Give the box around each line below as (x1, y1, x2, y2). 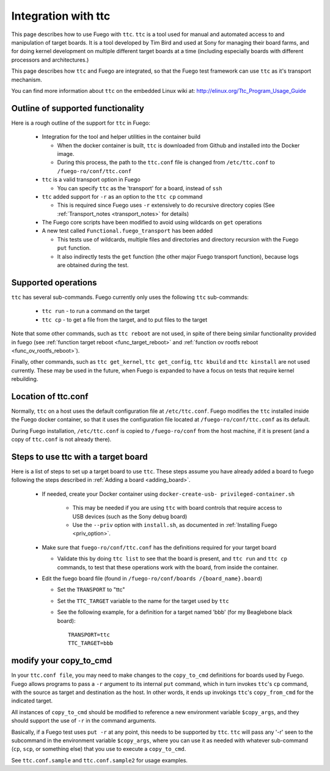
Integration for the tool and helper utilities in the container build (42, 133, 201, 141)
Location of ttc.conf (11, 391, 89, 402)
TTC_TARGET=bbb (68, 640, 114, 647)
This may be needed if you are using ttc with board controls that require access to (72, 504, 282, 512)
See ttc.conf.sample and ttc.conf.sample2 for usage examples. (11, 756, 188, 764)
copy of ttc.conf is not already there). (11, 436, 112, 443)
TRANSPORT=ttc (68, 631, 110, 638)
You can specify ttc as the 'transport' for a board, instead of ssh (57, 184, 222, 192)
